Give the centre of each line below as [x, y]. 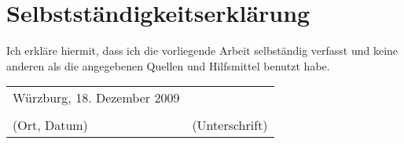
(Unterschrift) [230, 125]
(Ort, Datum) [50, 125]
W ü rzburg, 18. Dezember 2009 [96, 98]
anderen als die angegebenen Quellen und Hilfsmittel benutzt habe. [168, 65]
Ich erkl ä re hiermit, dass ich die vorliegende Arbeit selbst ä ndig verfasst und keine [202, 50]
